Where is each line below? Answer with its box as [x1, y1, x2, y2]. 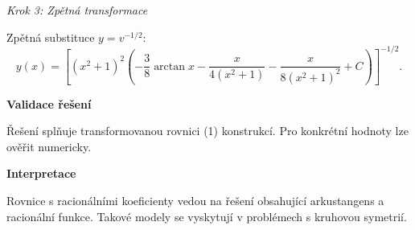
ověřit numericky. [6, 138, 92, 154]
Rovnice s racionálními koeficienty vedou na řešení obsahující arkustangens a [6, 192, 384, 208]
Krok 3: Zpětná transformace [6, 2, 148, 18]
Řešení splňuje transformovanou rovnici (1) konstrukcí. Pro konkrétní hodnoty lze [6, 122, 409, 139]
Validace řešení [6, 95, 92, 112]
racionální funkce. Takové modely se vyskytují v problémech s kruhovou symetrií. [6, 207, 407, 224]
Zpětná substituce [6, 28, 95, 45]
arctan [154, 60, 186, 72]
